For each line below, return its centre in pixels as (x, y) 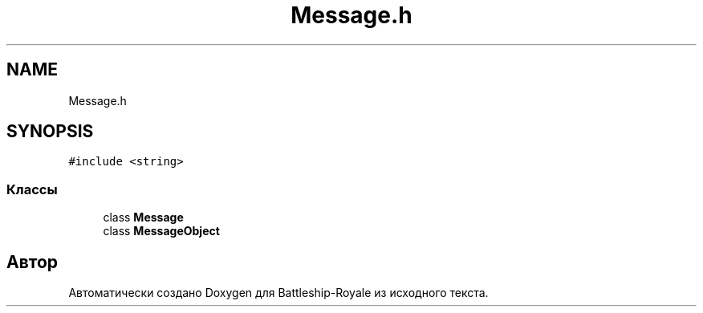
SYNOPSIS (50, 132)
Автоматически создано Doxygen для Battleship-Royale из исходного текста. (278, 293)
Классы (32, 189)
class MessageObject (161, 231)
